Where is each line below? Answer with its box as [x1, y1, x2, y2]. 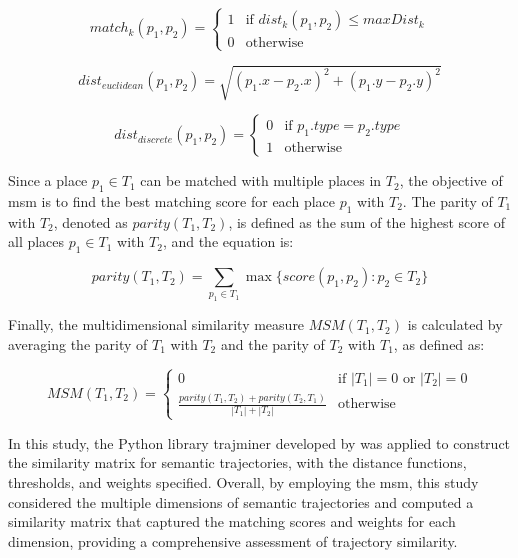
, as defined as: [393, 333, 485, 354]
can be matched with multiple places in [140, 170, 382, 191]
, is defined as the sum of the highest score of [228, 211, 505, 232]
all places [8, 231, 65, 252]
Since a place [8, 170, 88, 191]
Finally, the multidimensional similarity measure [8, 314, 305, 335]
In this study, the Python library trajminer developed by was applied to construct [8, 432, 511, 453]
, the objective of [399, 170, 503, 191]
